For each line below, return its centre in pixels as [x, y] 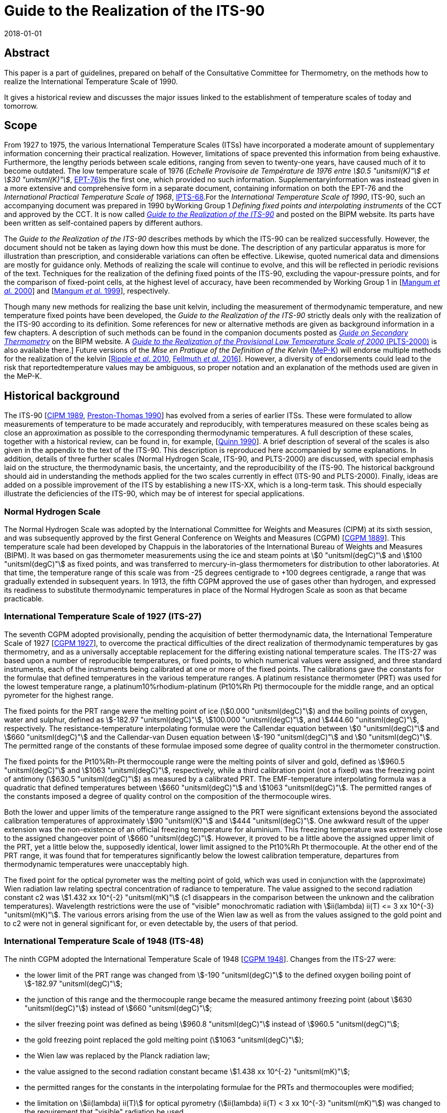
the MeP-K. [23, 376]
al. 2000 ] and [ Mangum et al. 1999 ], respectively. [87, 291]
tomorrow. [21, 106]
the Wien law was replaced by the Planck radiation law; [117, 1055]
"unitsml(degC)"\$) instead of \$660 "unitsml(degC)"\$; [118, 1008]
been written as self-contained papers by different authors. [104, 223]
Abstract [27, 53]
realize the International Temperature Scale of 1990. [91, 81]
